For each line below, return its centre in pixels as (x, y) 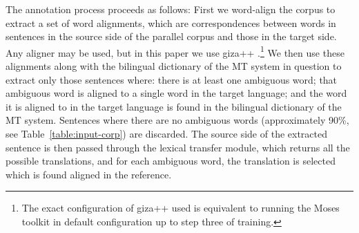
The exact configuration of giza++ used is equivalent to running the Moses (181, 208)
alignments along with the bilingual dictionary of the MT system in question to (174, 66)
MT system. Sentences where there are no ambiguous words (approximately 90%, (177, 120)
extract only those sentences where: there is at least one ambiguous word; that (172, 79)
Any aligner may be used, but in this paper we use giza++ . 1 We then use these (175, 51)
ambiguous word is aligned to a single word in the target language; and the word (176, 93)
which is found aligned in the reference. (89, 174)
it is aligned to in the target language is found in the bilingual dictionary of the (174, 106)
